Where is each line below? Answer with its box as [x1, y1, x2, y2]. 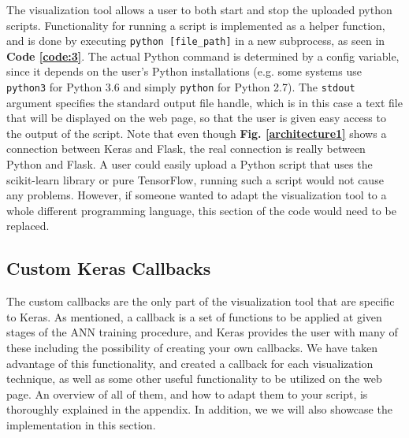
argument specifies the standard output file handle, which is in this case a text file [6, 94, 403, 110]
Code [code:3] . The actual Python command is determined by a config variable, [6, 47, 400, 64]
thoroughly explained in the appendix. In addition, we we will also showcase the [6, 401, 392, 418]
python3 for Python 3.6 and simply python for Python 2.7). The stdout [6, 79, 355, 95]
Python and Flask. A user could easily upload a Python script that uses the [6, 156, 373, 173]
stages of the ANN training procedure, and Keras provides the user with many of [6, 324, 398, 340]
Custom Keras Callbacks [6, 256, 211, 280]
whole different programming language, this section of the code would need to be [6, 202, 396, 218]
